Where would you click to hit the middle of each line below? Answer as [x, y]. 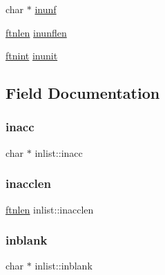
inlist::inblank [64, 266]
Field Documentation [83, 93]
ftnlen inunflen [36, 32]
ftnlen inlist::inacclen [50, 209]
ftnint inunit [32, 56]
